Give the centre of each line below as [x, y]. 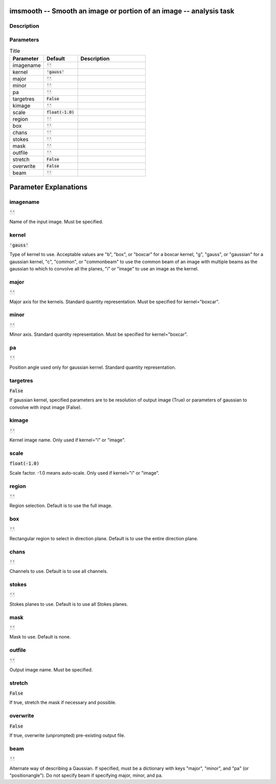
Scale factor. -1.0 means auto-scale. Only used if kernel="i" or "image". [84, 473]
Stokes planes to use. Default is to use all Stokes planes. [69, 604]
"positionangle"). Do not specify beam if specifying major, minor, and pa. [86, 775]
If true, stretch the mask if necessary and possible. [63, 703]
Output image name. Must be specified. [51, 670]
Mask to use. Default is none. [40, 637]
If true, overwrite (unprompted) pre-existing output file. [67, 735]
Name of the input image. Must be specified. [56, 221]
